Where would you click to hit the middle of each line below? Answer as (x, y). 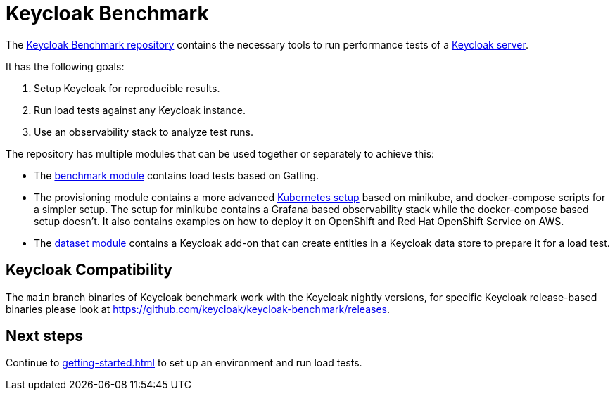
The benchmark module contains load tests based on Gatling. (176, 175)
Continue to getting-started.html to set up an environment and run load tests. (184, 363)
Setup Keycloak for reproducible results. (127, 88)
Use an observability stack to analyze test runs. (144, 132)
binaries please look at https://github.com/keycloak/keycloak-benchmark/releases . (198, 309)
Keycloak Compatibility (89, 270)
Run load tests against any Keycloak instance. (140, 110)
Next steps (44, 336)
